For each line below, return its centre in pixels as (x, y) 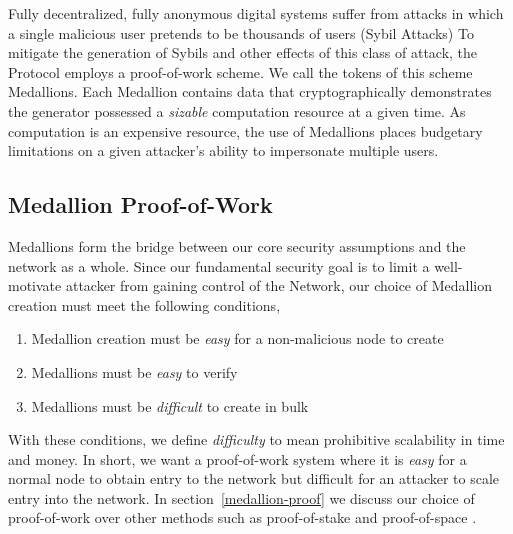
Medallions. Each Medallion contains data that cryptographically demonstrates (250, 91)
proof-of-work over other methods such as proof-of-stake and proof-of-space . (242, 517)
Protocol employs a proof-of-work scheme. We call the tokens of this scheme (240, 71)
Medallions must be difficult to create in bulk (170, 405)
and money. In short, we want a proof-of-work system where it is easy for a (237, 458)
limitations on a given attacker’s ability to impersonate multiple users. (223, 150)
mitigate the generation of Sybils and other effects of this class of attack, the (243, 52)
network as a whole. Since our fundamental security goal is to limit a (219, 265)
